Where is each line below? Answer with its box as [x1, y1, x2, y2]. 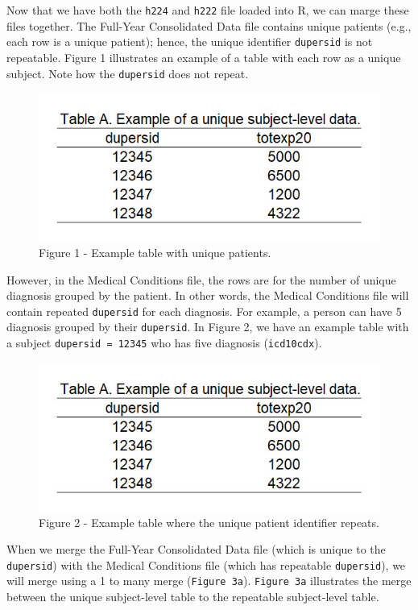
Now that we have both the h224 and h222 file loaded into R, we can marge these [6, 2, 409, 18]
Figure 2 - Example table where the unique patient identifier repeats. [39, 513, 379, 530]
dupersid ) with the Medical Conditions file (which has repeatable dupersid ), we [6, 556, 406, 573]
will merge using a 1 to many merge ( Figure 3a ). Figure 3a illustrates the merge [6, 572, 412, 589]
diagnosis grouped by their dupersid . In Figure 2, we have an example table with [6, 318, 409, 335]
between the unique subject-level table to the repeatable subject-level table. [6, 588, 379, 605]
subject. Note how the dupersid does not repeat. [6, 64, 249, 81]
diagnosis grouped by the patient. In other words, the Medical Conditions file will [6, 287, 409, 304]
